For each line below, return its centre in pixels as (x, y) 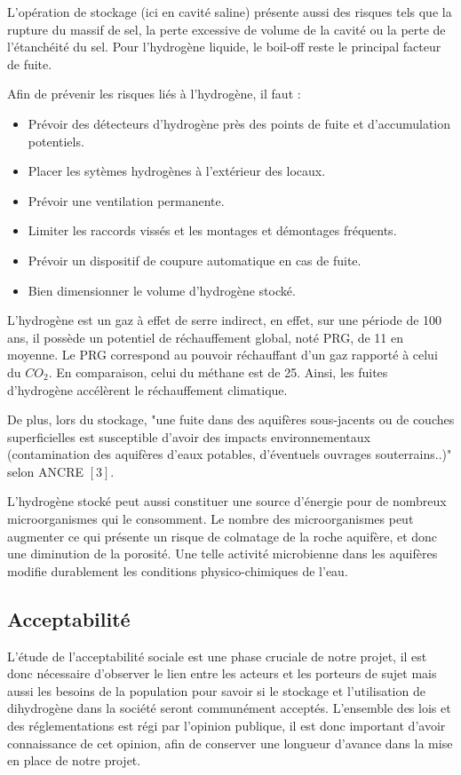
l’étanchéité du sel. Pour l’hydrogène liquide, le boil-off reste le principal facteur (224, 47)
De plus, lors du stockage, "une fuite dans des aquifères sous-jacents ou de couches (231, 419)
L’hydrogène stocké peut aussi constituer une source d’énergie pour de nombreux (227, 501)
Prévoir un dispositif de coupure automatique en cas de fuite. (195, 260)
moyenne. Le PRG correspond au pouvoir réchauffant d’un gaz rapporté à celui (223, 355)
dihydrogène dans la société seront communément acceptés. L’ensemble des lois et (229, 708)
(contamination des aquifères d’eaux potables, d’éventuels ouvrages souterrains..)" (230, 454)
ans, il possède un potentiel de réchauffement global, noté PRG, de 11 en (206, 337)
